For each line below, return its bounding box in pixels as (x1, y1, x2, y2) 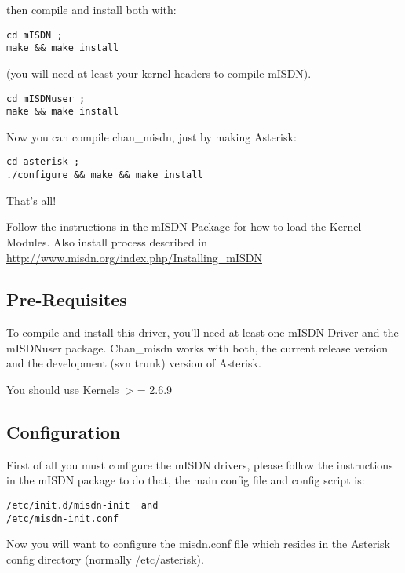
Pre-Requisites (6, 287, 127, 312)
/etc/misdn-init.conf (6, 513, 119, 524)
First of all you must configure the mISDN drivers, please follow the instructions (6, 456, 393, 473)
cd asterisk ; (6, 156, 80, 168)
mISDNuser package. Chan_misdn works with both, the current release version (6, 339, 389, 356)
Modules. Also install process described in (6, 233, 208, 250)
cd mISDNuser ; (6, 93, 86, 104)
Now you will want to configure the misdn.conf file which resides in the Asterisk (6, 535, 390, 552)
